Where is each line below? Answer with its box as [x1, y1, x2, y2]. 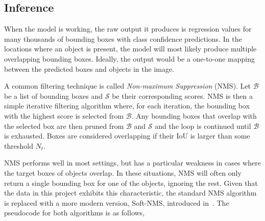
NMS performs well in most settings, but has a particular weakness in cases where [4, 157, 261, 168]
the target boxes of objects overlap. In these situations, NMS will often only [4, 167, 242, 178]
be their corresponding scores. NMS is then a [112, 90, 253, 101]
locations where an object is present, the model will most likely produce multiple [4, 43, 257, 54]
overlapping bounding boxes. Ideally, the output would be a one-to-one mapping [4, 53, 255, 64]
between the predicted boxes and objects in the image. [4, 63, 175, 74]
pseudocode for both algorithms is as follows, [4, 207, 145, 218]
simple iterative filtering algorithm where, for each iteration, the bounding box [4, 100, 250, 111]
